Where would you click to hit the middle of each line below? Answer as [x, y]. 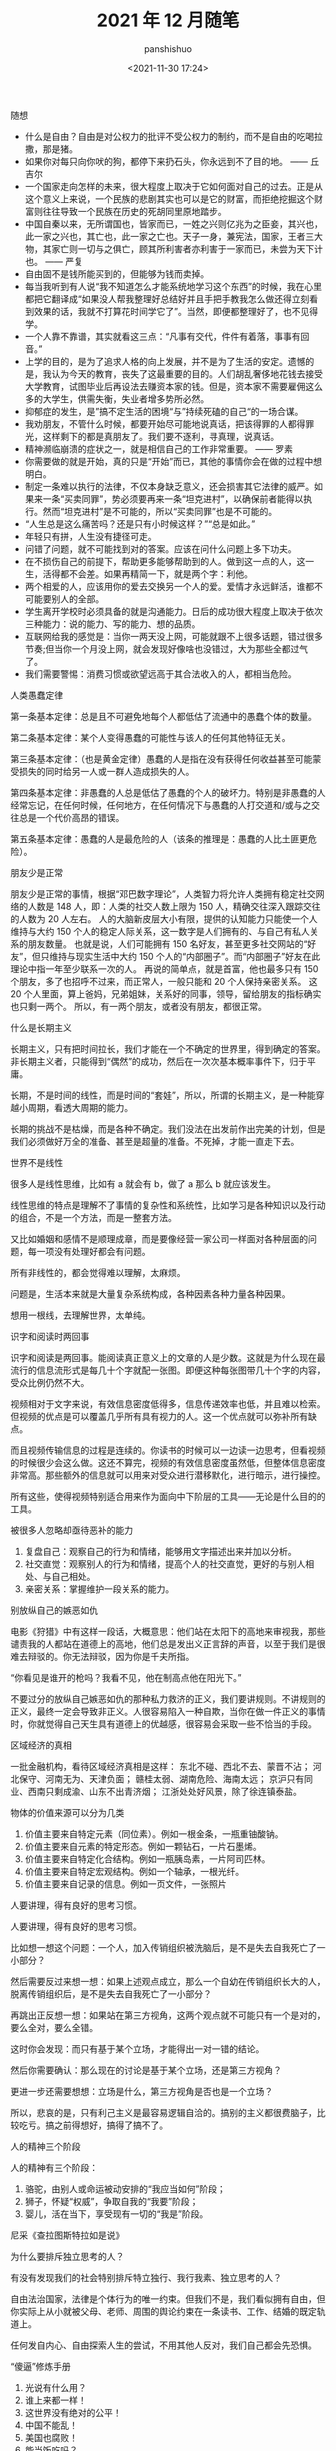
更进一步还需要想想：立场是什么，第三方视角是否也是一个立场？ [141, 2091]
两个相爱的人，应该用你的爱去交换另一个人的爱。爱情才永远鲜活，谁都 [169, 586]
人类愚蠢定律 [36, 695]
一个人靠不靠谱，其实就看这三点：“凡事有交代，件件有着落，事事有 [162, 336]
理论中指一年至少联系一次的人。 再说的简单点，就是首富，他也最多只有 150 [164, 968]
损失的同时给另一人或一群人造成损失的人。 [106, 771]
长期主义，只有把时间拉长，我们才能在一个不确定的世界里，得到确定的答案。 [168, 1048]
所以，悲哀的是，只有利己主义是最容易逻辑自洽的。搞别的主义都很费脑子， [163, 2112]
